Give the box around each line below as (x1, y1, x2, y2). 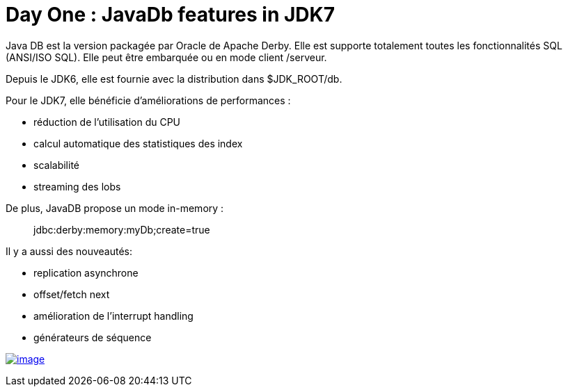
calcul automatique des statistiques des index (33, 137, 243, 149)
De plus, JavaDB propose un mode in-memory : (6, 202, 224, 214)
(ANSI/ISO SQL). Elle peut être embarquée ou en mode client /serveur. (6, 51, 327, 63)
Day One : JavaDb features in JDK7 (6, 3, 336, 26)
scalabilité (33, 158, 79, 171)
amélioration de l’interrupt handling (33, 309, 194, 322)
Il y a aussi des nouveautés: (6, 245, 133, 257)
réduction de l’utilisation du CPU (33, 115, 181, 128)
